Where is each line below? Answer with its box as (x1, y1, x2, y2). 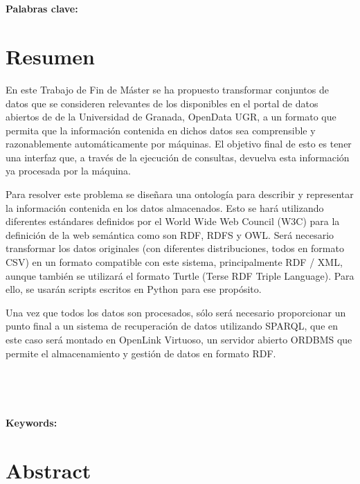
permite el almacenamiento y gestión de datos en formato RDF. (6, 346, 276, 360)
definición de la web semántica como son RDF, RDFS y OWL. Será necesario (6, 227, 334, 242)
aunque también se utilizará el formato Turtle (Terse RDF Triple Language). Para (6, 268, 354, 283)
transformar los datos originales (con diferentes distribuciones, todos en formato (6, 241, 344, 256)
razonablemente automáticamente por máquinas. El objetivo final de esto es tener (6, 136, 352, 151)
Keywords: (6, 415, 57, 430)
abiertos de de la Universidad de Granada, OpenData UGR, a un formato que (6, 109, 336, 124)
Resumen (6, 42, 95, 70)
